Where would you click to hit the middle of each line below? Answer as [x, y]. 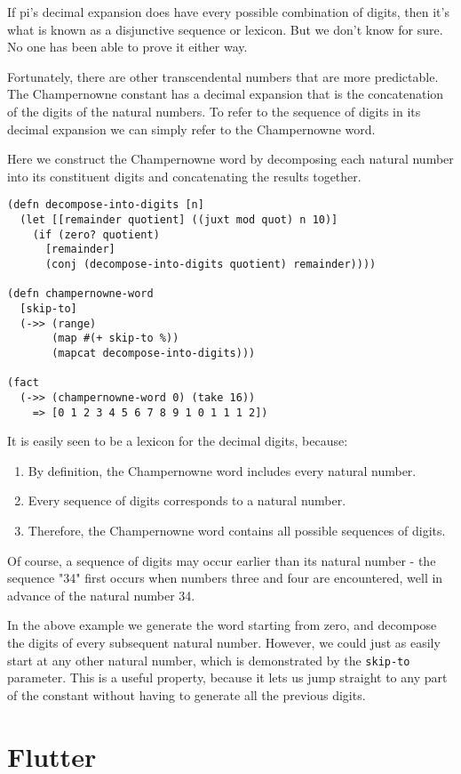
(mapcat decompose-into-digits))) [154, 353]
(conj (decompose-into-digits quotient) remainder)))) [211, 264]
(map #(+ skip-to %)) [115, 339]
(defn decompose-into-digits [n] [106, 205]
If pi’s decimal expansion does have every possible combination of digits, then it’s [228, 12]
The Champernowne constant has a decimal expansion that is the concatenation [226, 94]
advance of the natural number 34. [101, 595]
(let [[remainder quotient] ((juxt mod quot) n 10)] [179, 220]
